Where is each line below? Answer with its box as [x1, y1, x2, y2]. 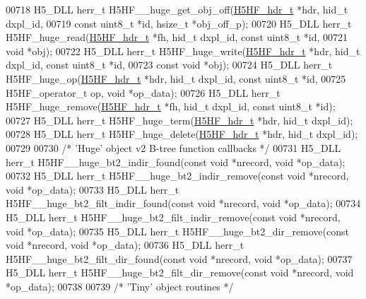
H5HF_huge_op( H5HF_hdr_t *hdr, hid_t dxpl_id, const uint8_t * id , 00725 [6, 71, 346, 86]
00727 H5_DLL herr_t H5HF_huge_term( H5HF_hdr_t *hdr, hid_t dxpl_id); [6, 112, 353, 127]
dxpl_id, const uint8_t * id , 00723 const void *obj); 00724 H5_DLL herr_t [6, 57, 333, 72]
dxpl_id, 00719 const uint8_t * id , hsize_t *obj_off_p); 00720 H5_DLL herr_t [6, 16, 352, 30]
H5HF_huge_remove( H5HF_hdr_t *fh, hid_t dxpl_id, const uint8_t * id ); [6, 99, 336, 114]
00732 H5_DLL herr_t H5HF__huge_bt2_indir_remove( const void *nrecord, [6, 168, 349, 183]
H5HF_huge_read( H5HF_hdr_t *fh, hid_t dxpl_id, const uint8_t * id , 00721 [6, 30, 348, 45]
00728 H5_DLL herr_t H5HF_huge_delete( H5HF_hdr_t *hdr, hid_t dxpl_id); [6, 127, 358, 141]
